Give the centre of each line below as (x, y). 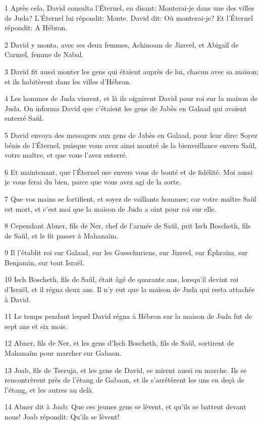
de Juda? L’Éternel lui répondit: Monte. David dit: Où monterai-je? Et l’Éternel (129, 17)
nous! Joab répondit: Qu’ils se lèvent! (62, 416)
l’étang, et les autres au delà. (49, 389)
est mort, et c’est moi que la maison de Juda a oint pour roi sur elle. (111, 208)
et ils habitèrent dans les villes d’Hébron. (68, 81)
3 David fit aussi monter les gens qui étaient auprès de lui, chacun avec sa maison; (132, 71)
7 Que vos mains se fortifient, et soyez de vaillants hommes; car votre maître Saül (130, 198)
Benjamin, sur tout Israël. (44, 262)
